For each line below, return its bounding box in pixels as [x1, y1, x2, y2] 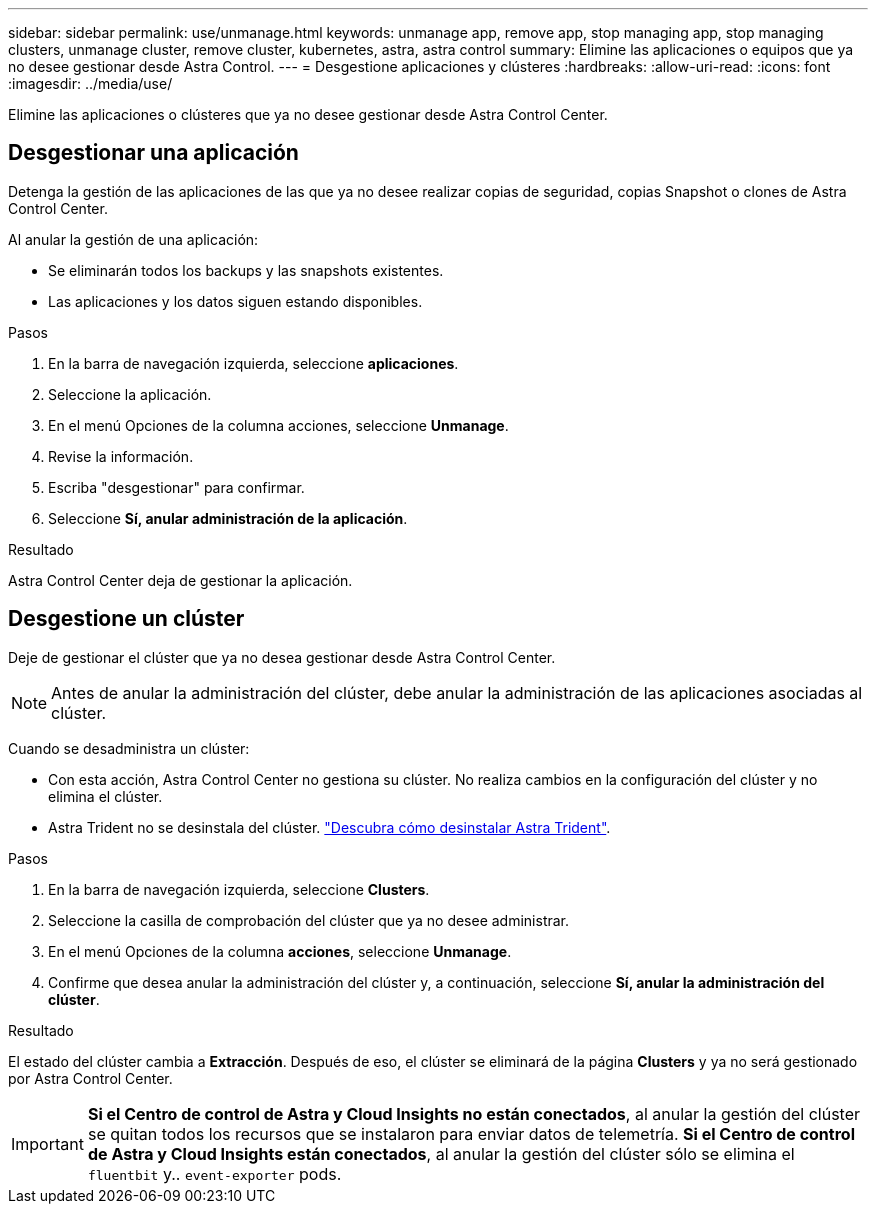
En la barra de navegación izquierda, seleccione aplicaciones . [48, 354, 459, 372]
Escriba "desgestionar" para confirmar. [48, 478, 305, 496]
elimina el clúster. [48, 787, 163, 805]
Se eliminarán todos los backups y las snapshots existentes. [48, 261, 444, 279]
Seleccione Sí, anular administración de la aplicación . [48, 509, 408, 527]
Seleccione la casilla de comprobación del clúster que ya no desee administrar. [48, 911, 570, 929]
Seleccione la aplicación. [48, 385, 212, 403]
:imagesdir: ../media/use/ [8, 75, 173, 92]
